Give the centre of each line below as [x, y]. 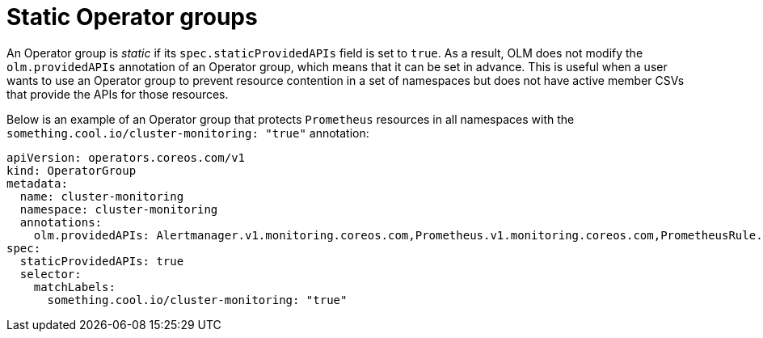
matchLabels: [74, 287]
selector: [51, 274]
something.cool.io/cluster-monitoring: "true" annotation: [188, 133]
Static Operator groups [132, 17]
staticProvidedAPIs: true [102, 261]
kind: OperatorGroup [72, 170]
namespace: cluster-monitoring [119, 209]
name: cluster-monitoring [102, 196]
